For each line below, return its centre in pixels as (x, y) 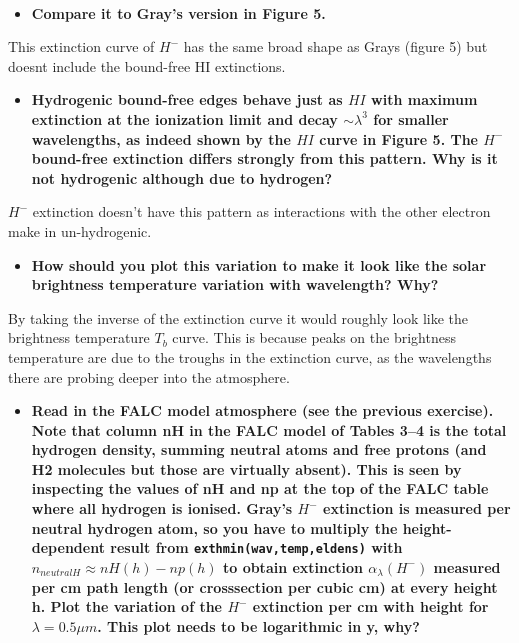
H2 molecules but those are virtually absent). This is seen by (246, 468)
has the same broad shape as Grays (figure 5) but (335, 46)
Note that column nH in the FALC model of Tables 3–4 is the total (269, 429)
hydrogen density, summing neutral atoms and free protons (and (259, 449)
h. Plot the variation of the (127, 606)
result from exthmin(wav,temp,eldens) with (256, 547)
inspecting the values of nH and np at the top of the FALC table (260, 488)
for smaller (411, 118)
